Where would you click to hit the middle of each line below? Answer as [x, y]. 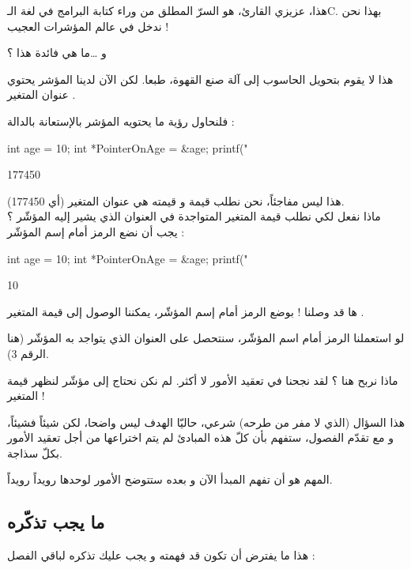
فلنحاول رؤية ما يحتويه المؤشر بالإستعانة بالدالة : [121, 121]
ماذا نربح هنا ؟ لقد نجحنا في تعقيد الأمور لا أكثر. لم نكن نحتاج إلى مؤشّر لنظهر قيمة [203, 380]
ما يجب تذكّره [56, 522]
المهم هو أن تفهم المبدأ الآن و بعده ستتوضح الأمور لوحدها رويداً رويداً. [170, 479]
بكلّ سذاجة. [35, 452]
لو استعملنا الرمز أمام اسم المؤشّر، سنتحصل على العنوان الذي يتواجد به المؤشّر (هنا [206, 338]
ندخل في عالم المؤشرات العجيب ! [88, 26]
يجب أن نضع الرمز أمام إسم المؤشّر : [96, 231]
